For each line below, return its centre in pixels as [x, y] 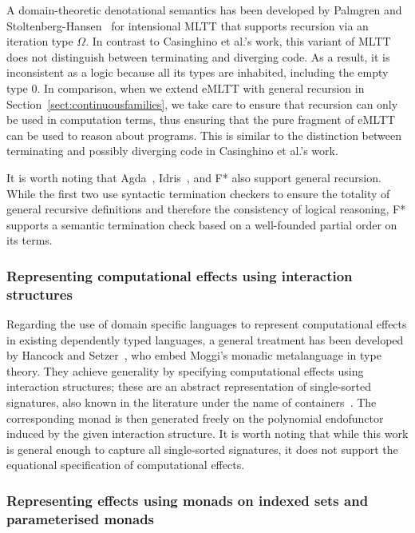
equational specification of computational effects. [126, 465]
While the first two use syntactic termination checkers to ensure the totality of [198, 193]
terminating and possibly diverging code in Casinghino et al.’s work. [172, 151]
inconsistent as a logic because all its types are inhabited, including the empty [198, 72]
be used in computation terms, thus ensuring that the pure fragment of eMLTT [201, 119]
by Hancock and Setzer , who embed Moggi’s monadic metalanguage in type [194, 355]
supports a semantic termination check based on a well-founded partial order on [202, 224]
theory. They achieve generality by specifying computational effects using [185, 370]
